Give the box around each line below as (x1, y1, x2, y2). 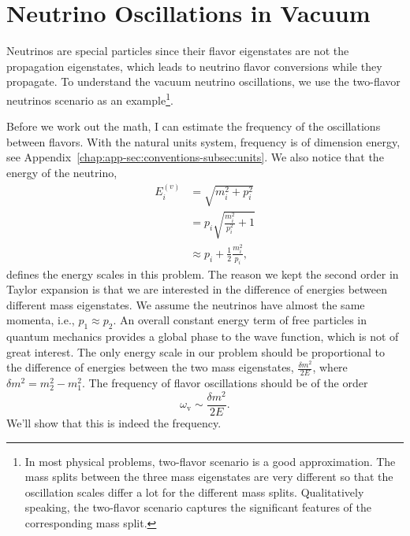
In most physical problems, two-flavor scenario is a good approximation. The (24, 453, 396, 469)
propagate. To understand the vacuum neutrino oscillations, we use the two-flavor (6, 73, 401, 90)
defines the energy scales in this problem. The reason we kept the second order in (6, 265, 399, 282)
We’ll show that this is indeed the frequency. (6, 414, 222, 431)
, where (312, 359, 348, 375)
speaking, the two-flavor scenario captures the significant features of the (24, 499, 371, 516)
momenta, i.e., (6, 312, 75, 328)
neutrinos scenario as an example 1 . (6, 89, 173, 108)
